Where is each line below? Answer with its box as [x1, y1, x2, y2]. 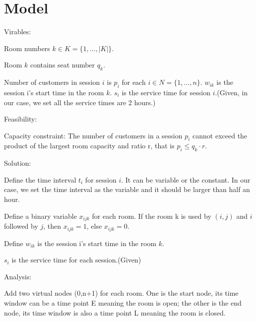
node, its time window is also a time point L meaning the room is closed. [4, 307, 226, 318]
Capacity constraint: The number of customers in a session [4, 130, 183, 140]
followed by [4, 221, 38, 231]
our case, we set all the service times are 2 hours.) [4, 97, 156, 107]
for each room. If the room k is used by [92, 210, 211, 221]
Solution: [4, 158, 31, 168]
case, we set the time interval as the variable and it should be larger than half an [4, 184, 250, 194]
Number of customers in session [4, 77, 100, 87]
